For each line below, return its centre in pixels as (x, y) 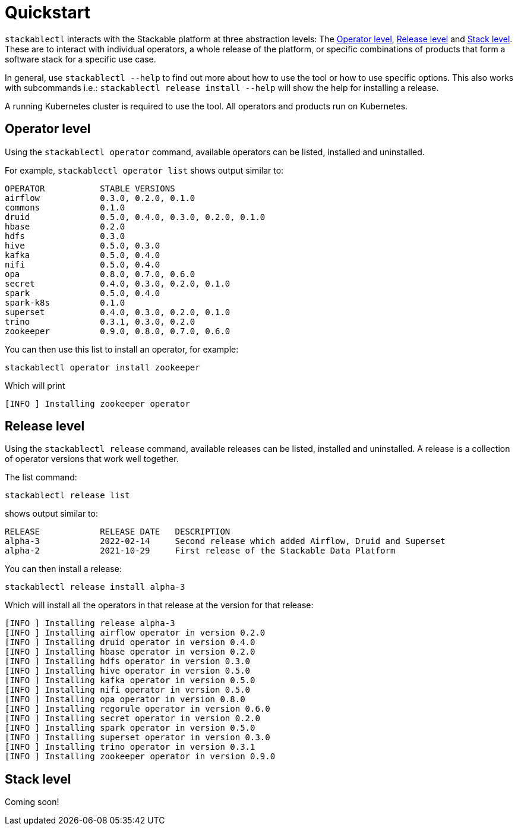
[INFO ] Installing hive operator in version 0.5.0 (128, 671)
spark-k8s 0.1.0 (65, 302)
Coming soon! (32, 802)
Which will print (35, 385)
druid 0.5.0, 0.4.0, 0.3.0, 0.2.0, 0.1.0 (135, 217)
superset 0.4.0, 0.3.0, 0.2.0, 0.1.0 (118, 312)
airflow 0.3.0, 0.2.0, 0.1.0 (100, 198)
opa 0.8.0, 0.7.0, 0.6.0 (100, 274)
